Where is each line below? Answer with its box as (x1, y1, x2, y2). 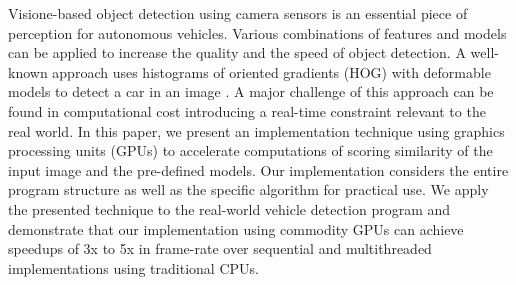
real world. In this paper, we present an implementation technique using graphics (8, 120, 505, 141)
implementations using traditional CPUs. (8, 257, 259, 278)
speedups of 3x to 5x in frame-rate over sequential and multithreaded (8, 238, 432, 259)
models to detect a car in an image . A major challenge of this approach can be (8, 81, 494, 102)
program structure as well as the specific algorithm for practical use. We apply (8, 179, 489, 200)
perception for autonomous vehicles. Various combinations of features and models (8, 22, 507, 43)
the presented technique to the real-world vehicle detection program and (8, 198, 451, 219)
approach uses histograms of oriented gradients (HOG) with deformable (52, 61, 491, 82)
